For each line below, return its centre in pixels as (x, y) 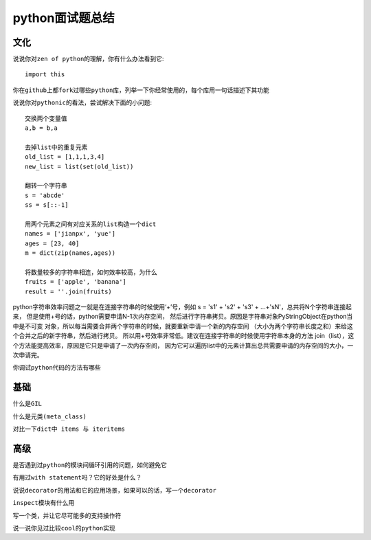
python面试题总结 (64, 18)
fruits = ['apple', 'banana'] (76, 282)
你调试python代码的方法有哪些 (57, 368)
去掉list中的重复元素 (56, 147)
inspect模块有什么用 (44, 503)
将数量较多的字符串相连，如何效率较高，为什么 (91, 272)
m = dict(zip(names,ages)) (70, 253)
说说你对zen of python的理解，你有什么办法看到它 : (88, 59)
